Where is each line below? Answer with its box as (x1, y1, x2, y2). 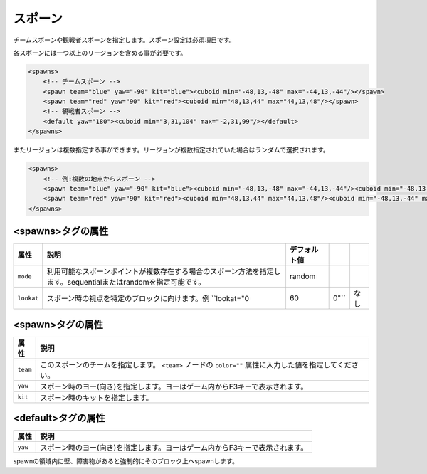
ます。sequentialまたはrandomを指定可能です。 (46, 278, 206, 288)
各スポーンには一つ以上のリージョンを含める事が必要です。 (13, 48, 187, 57)
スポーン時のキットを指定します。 (40, 392, 153, 402)
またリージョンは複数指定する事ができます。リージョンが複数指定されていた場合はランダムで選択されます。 (13, 146, 330, 154)
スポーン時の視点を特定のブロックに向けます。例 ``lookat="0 (46, 294, 249, 304)
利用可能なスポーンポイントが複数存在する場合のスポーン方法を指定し (46, 267, 281, 277)
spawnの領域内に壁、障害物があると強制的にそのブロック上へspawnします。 (13, 457, 238, 465)
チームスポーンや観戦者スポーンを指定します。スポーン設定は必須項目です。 (13, 36, 236, 44)
